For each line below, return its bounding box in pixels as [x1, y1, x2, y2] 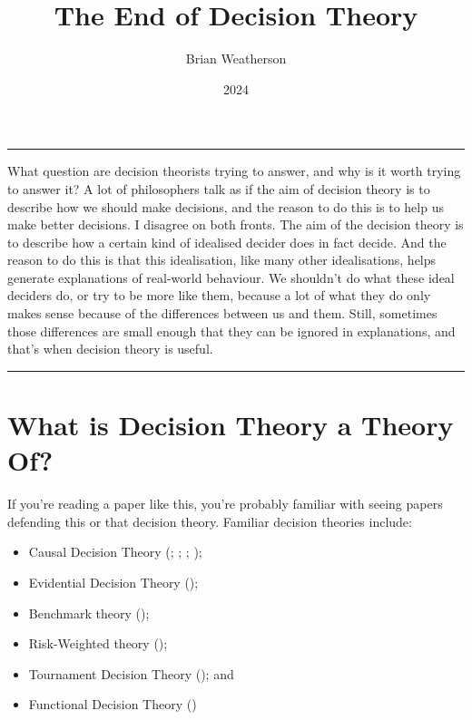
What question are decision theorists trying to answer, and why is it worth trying [7, 161, 461, 180]
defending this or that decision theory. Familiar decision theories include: [7, 511, 412, 530]
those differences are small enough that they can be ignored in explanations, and [7, 321, 456, 340]
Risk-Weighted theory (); [28, 634, 168, 653]
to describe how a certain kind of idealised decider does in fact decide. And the [7, 232, 447, 251]
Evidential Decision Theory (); [28, 572, 199, 591]
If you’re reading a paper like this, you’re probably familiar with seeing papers [7, 494, 443, 513]
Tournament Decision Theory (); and [28, 664, 234, 683]
